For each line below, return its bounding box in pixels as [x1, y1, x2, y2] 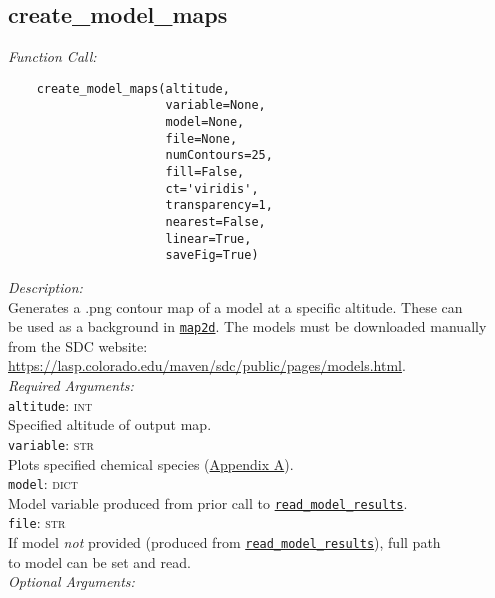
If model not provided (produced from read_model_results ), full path [8, 532, 441, 553]
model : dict [8, 473, 79, 494]
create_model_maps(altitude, [36, 81, 230, 96]
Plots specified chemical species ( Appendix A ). [8, 453, 294, 474]
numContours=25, [165, 148, 273, 163]
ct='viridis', [165, 181, 259, 196]
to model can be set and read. [8, 551, 191, 572]
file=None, [165, 131, 238, 146]
